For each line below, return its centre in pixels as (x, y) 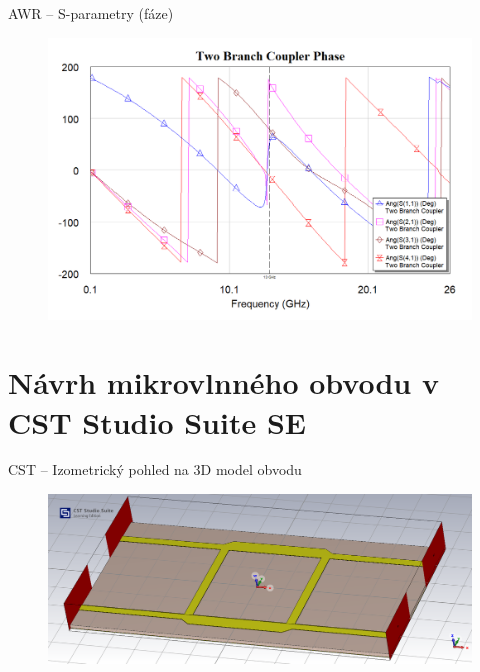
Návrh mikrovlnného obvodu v (223, 382)
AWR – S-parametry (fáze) (91, 13)
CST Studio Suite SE (157, 421)
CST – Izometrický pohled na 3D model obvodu (155, 469)
